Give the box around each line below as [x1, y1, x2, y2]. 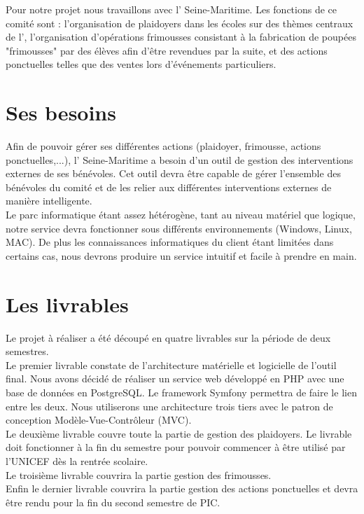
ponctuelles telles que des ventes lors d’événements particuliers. [6, 57, 276, 71]
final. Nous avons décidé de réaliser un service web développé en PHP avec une [6, 371, 344, 386]
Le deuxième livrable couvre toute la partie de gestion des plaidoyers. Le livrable [6, 426, 352, 440]
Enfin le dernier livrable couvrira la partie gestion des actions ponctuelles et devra [6, 481, 358, 496]
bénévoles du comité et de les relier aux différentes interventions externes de [6, 179, 332, 194]
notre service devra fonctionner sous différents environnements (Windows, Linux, [6, 221, 352, 235]
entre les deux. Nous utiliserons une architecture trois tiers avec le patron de [6, 398, 333, 413]
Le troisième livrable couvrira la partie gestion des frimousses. [6, 467, 272, 482]
